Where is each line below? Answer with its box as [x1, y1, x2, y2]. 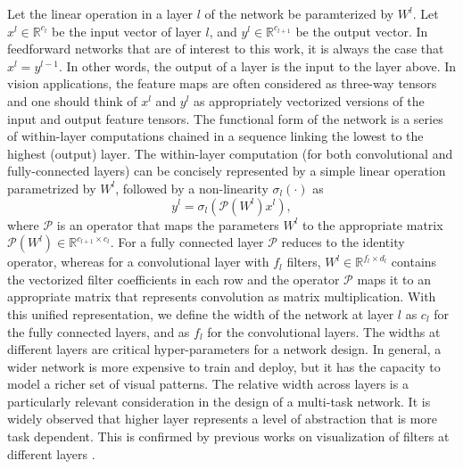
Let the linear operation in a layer [7, 4, 193, 22]
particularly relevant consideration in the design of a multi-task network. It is [7, 391, 431, 410]
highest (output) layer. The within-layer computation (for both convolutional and [7, 144, 453, 162]
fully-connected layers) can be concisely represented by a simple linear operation [7, 161, 446, 180]
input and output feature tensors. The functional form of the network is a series [7, 109, 443, 128]
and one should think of [7, 91, 137, 110]
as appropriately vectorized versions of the [194, 91, 425, 110]
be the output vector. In [295, 21, 428, 40]
